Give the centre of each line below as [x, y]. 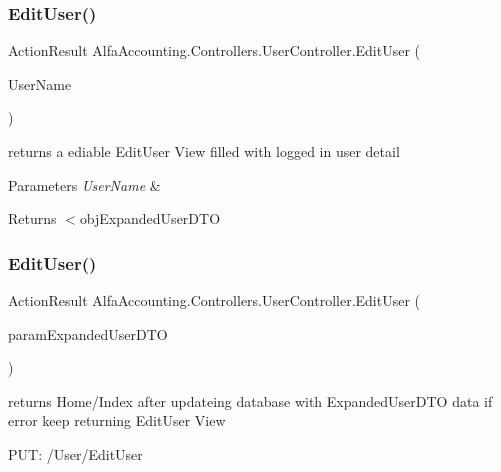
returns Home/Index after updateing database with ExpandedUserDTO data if [250, 400]
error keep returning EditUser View [117, 420]
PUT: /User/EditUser [75, 453]
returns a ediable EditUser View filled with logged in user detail [204, 151]
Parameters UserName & [84, 184]
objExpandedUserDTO [150, 218]
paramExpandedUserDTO [88, 333]
